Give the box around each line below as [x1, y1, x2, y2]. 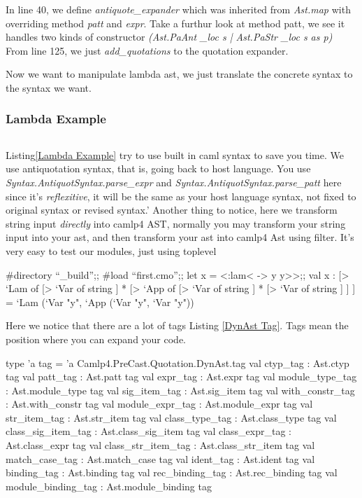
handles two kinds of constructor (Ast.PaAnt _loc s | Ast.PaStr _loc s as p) [6, 29, 333, 44]
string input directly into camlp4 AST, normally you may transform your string [6, 216, 346, 230]
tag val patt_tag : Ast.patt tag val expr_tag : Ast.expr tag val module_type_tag [6, 369, 357, 384]
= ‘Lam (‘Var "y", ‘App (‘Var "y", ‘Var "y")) [6, 294, 194, 309]
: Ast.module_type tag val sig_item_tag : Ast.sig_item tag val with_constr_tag [6, 382, 355, 397]
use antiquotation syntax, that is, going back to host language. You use [6, 161, 311, 176]
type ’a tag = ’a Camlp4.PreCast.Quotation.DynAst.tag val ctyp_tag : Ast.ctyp [6, 355, 349, 370]
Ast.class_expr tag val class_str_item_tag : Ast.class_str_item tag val [6, 438, 315, 452]
